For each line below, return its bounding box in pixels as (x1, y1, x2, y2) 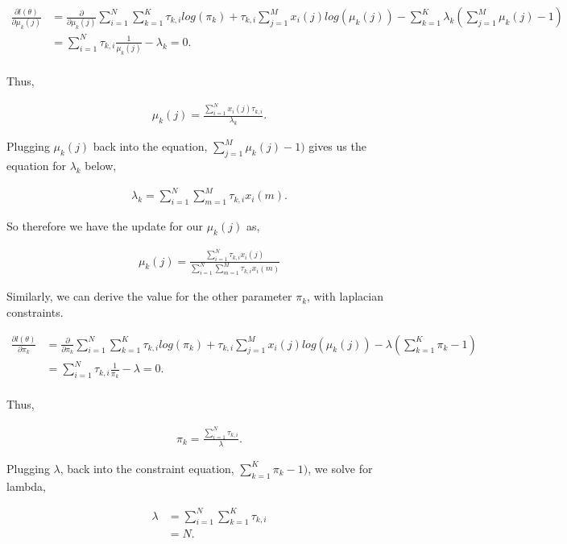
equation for (6, 157, 66, 174)
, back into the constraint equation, (60, 459, 234, 476)
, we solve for (308, 459, 373, 476)
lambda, (6, 477, 47, 494)
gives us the (308, 138, 366, 155)
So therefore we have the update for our (6, 217, 203, 234)
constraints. (6, 304, 64, 321)
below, (85, 157, 117, 174)
